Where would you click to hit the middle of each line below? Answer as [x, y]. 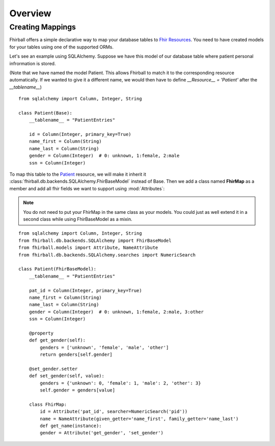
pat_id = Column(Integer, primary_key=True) [85, 290]
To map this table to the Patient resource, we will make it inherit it [78, 174]
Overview [30, 13]
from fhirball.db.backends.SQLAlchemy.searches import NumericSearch [107, 255]
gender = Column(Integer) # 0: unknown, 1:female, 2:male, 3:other [116, 312]
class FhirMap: [48, 404]
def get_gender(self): [57, 340]
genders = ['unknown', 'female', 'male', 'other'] [104, 347]
